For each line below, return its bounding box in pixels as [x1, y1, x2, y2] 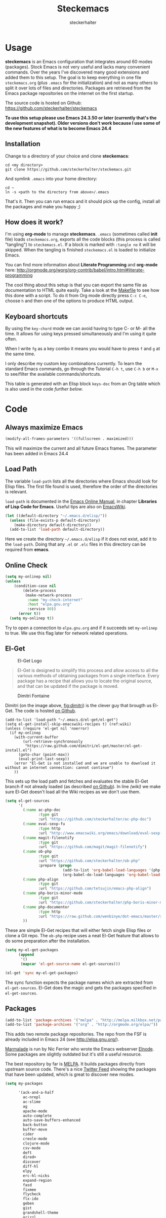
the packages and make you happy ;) [5, 203, 81, 209]
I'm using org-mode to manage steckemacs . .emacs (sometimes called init [5, 231, 158, 237]
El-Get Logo [17, 657, 42, 663]
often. [5, 336, 17, 342]
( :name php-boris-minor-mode [23, 891, 83, 896]
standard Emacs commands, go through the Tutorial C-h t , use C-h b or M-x [5, 366, 159, 372]
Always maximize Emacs [5, 423, 83, 431]
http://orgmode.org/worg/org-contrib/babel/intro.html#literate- [16, 267, 145, 273]
